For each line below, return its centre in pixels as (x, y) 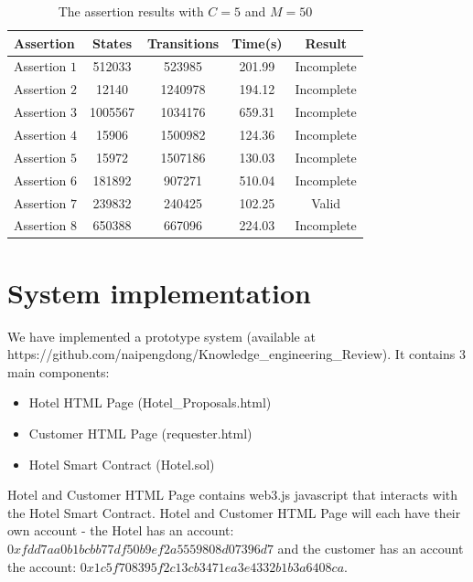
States (113, 42)
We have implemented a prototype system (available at (161, 336)
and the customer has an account (371, 548)
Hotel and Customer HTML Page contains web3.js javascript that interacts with (233, 495)
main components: (59, 371)
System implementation (159, 292)
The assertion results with (131, 11)
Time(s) (257, 42)
